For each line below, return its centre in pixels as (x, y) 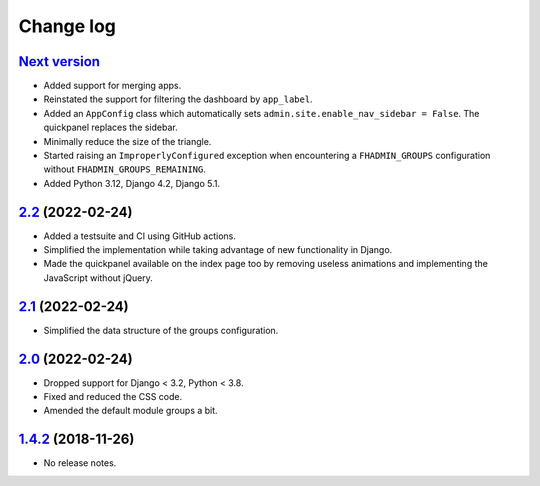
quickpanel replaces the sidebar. (111, 127)
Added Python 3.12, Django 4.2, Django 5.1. (131, 183)
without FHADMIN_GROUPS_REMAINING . (125, 169)
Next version (59, 61)
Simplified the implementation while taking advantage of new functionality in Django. (218, 250)
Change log (67, 26)
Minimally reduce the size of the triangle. (127, 141)
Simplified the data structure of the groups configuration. (161, 330)
